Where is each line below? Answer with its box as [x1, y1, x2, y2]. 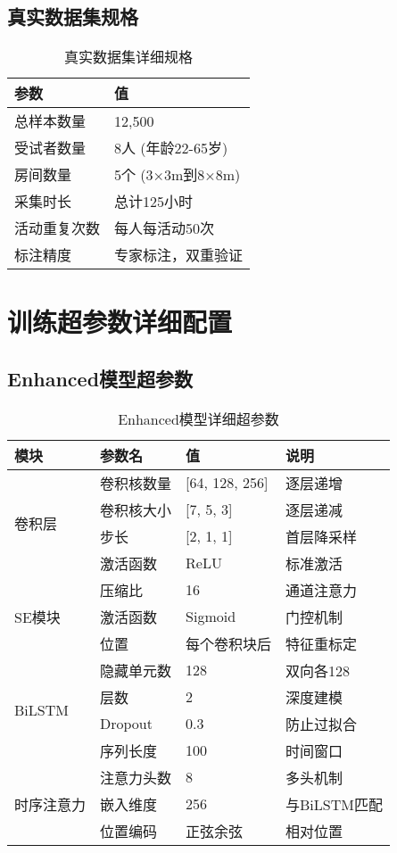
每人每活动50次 [114, 218, 215, 239]
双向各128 [285, 659, 351, 681]
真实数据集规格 [7, 3, 138, 30]
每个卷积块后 [186, 633, 272, 654]
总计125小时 [114, 191, 194, 212]
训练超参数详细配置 [7, 303, 233, 340]
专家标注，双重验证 [114, 244, 244, 266]
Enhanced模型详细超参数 [118, 408, 279, 429]
